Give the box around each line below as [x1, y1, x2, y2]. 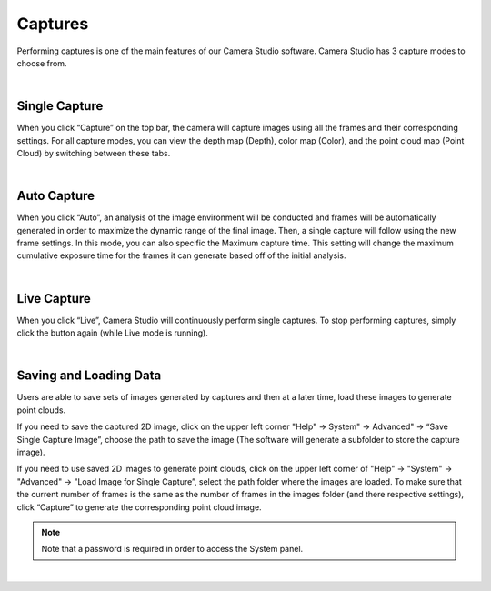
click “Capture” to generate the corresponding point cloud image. [16, 501, 263, 513]
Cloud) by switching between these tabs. [16, 148, 171, 159]
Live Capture [16, 291, 91, 306]
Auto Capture [16, 188, 95, 204]
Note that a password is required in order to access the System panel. [41, 544, 304, 555]
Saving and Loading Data [16, 368, 162, 384]
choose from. [16, 57, 67, 68]
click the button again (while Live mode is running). [16, 327, 208, 338]
